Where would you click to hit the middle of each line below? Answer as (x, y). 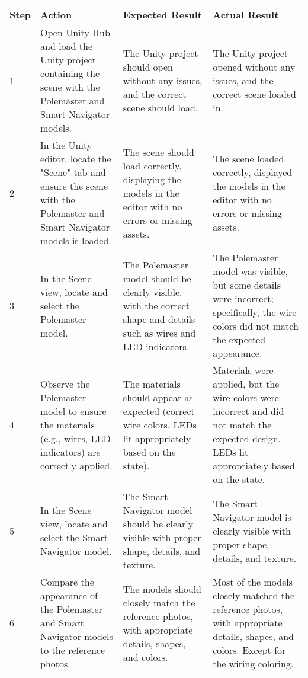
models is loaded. (76, 240)
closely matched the (254, 595)
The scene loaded (248, 159)
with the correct (156, 305)
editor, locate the (76, 159)
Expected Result (162, 15)
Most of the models (253, 582)
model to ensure (73, 411)
